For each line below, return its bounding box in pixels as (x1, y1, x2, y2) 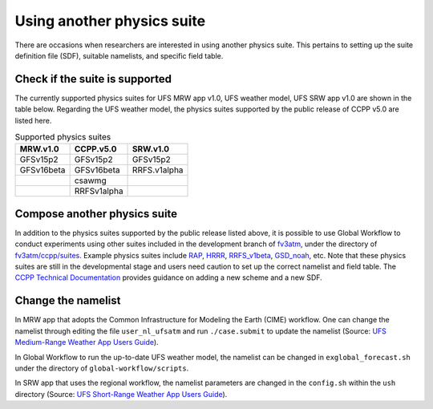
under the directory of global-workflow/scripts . (14, 363, 189, 373)
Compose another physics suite (14, 207, 178, 221)
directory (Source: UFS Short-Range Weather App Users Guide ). (14, 389, 228, 399)
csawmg (74, 175, 107, 186)
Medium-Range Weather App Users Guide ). (14, 338, 160, 347)
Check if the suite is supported (14, 72, 172, 86)
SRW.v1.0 (132, 144, 170, 155)
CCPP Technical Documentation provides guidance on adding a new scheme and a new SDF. (14, 273, 322, 282)
